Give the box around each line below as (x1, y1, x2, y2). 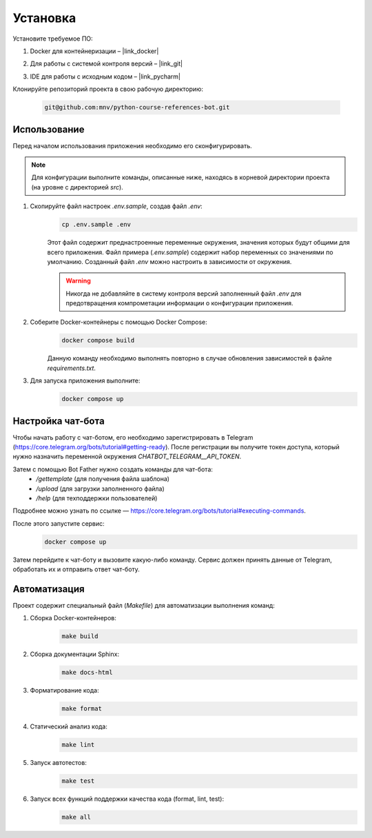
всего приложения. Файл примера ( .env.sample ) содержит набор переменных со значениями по (47, 248, 333, 256)
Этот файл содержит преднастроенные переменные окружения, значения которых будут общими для (47, 238, 351, 247)
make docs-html (61, 668, 113, 677)
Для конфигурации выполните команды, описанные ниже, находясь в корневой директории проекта (31, 173, 330, 182)
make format (61, 705, 103, 713)
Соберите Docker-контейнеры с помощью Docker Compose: (30, 318, 208, 327)
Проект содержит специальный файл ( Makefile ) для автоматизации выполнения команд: (12, 602, 275, 610)
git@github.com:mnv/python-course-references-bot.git (44, 103, 230, 112)
